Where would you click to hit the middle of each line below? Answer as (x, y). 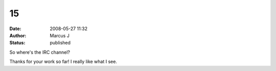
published (60, 43)
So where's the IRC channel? (40, 52)
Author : (18, 35)
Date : (15, 29)
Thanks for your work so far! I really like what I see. (63, 62)
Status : (17, 43)
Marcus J (60, 35)
